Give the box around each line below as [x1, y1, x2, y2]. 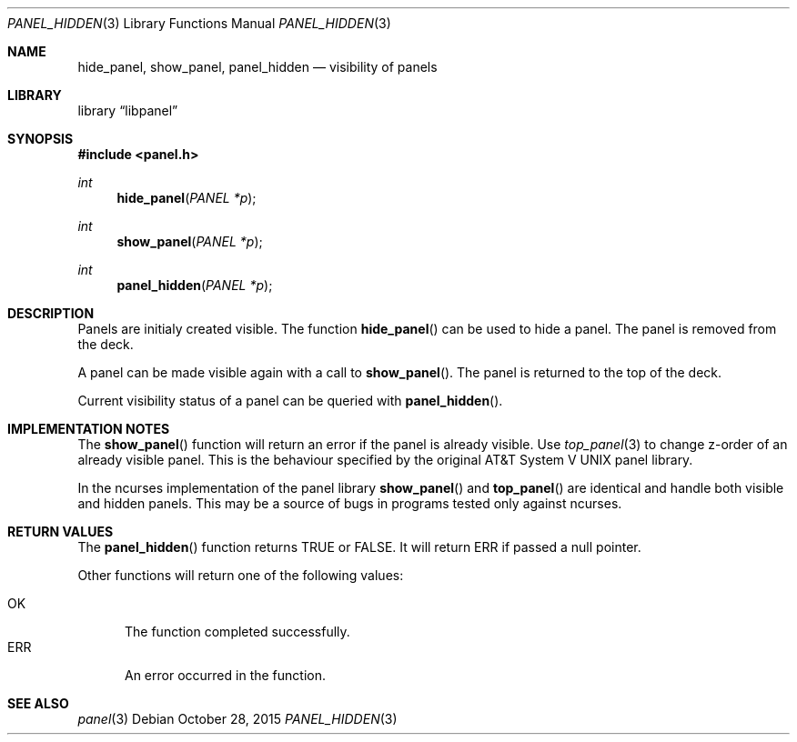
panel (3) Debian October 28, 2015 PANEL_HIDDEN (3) [77, 711, 398, 727]
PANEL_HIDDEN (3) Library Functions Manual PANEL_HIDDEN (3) [7, 15, 391, 31]
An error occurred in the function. [125, 667, 326, 683]
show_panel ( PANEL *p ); [116, 234, 263, 249]
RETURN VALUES [7, 524, 114, 539]
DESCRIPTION [7, 306, 95, 321]
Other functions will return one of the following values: [77, 567, 404, 583]
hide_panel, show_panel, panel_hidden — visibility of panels [77, 59, 438, 75]
